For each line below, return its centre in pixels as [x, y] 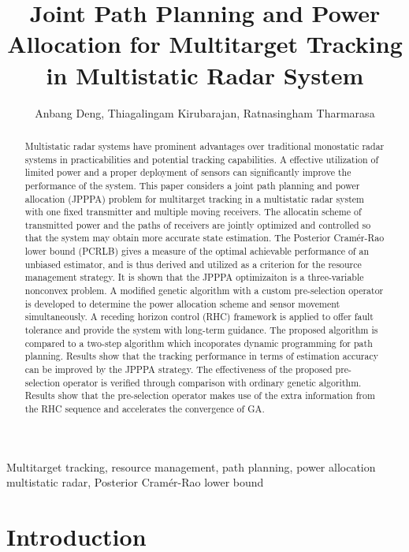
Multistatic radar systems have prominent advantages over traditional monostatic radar [204, 145]
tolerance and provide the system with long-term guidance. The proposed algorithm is [201, 330]
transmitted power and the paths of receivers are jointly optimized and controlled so [198, 224]
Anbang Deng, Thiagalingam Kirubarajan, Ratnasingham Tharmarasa [205, 112]
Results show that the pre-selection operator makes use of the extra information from [200, 395]
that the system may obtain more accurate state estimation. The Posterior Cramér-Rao [204, 238]
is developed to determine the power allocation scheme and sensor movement [182, 303]
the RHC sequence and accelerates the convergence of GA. [145, 409]
